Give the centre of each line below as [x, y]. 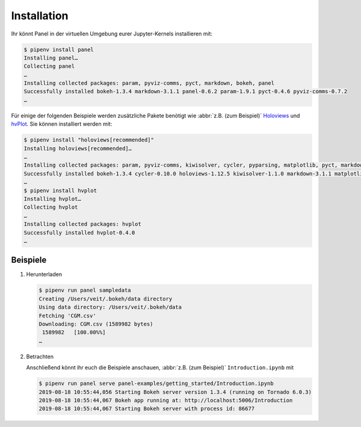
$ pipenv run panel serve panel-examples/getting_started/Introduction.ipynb [156, 384]
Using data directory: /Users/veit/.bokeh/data [110, 307]
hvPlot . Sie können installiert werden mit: [62, 124]
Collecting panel [49, 66]
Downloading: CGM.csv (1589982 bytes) [96, 324]
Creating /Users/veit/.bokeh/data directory [106, 299]
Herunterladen [44, 274]
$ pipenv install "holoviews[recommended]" [89, 140]
